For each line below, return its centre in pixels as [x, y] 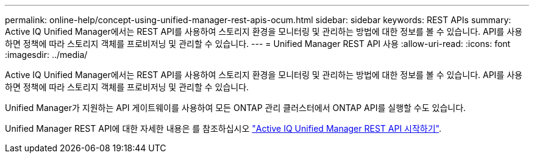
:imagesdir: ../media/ [46, 55]
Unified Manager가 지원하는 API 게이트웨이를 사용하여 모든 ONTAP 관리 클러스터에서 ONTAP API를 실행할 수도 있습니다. [236, 108]
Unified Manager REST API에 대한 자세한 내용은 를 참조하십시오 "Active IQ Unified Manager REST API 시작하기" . [223, 128]
